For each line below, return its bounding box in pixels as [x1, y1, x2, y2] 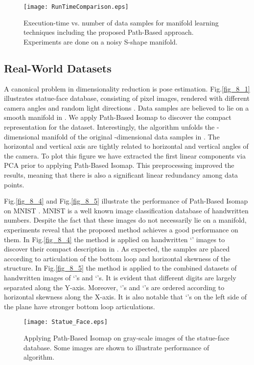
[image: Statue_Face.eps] [23, 319, 108, 326]
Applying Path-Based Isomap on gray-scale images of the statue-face [23, 332, 230, 342]
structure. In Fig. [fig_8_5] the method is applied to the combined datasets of [4, 263, 237, 273]
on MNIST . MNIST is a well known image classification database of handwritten [4, 205, 249, 215]
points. [4, 179, 24, 189]
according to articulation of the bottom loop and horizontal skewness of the [4, 253, 231, 263]
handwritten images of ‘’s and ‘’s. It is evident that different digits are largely [4, 272, 236, 282]
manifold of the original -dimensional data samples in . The [42, 131, 220, 141]
